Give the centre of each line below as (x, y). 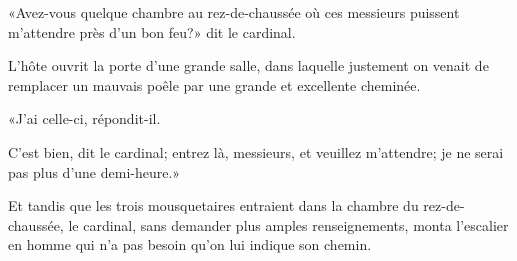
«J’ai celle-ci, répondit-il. (84, 118)
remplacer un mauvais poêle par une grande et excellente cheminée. (214, 84)
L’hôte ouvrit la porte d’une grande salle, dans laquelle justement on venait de (248, 65)
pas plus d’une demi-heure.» (94, 171)
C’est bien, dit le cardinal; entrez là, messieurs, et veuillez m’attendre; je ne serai (256, 151)
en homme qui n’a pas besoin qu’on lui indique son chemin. (190, 244)
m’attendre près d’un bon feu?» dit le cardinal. (152, 31)
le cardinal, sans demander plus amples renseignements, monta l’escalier (288, 224)
